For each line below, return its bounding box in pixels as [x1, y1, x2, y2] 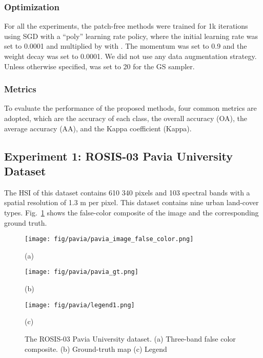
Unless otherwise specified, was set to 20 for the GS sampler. [4, 61, 195, 71]
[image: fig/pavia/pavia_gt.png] [25, 268, 138, 276]
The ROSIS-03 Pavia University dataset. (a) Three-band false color [25, 333, 236, 344]
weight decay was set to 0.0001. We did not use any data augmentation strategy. [4, 51, 257, 61]
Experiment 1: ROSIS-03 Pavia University [4, 148, 233, 164]
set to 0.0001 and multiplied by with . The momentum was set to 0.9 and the [4, 41, 247, 51]
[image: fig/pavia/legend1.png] [25, 301, 135, 309]
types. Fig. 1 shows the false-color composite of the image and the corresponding [4, 207, 259, 217]
